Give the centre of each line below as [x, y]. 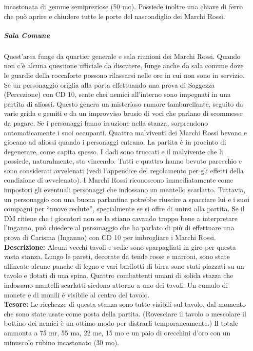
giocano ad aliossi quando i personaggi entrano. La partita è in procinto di [115, 142]
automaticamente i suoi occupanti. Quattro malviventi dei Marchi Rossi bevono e [126, 132]
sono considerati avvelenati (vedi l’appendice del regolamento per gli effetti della [124, 170]
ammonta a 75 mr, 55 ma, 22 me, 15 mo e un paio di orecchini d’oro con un [117, 332]
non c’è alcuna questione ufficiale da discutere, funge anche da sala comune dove [124, 65]
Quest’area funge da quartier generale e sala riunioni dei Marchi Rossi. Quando [122, 56]
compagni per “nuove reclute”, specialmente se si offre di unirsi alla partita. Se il [124, 209]
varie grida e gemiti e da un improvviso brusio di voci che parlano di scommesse [123, 113]
